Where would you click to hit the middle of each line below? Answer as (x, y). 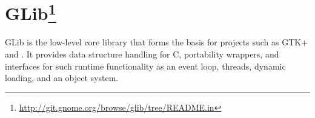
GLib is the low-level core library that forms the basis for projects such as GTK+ (157, 42)
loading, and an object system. (62, 78)
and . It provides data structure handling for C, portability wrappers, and (142, 54)
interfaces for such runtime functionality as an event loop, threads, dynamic (145, 66)
